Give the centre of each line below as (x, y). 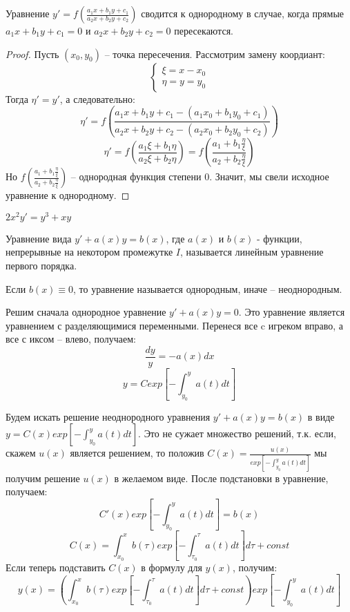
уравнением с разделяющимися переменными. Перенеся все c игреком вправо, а (175, 325)
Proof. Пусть (32, 54)
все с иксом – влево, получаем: (71, 339)
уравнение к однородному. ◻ (68, 195)
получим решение (43, 478)
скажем (21, 453)
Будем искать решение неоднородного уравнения (108, 416)
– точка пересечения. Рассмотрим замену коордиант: (215, 54)
